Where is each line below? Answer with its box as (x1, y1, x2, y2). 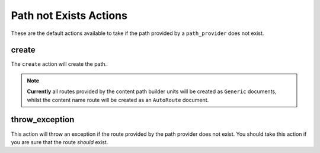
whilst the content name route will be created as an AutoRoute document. (27, 96, 209, 103)
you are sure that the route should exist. (11, 138, 108, 145)
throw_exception (11, 114, 75, 125)
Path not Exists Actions (11, 9, 127, 22)
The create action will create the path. (11, 60, 107, 68)
